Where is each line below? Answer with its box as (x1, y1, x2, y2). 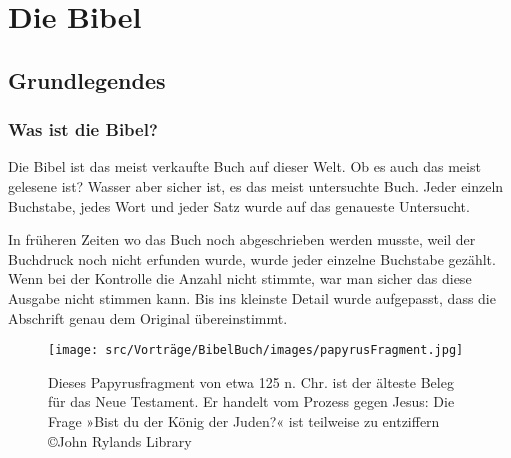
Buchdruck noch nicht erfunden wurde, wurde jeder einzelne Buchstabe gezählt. (8, 248, 496, 269)
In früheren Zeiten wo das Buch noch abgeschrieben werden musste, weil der (8, 229, 476, 250)
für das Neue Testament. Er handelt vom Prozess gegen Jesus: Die (48, 391, 455, 412)
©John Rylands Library (48, 430, 192, 451)
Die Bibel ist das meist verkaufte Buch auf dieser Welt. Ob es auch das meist (8, 156, 481, 177)
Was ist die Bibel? (8, 117, 158, 142)
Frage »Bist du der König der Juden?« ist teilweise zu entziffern (48, 410, 440, 431)
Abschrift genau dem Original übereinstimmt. (8, 307, 288, 328)
